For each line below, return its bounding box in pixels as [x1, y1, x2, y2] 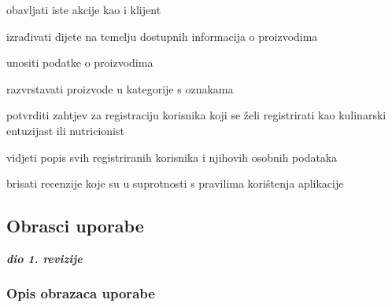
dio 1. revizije [6, 250, 83, 266]
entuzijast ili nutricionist [6, 122, 124, 138]
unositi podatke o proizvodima [6, 54, 153, 71]
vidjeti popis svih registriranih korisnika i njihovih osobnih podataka [6, 148, 338, 165]
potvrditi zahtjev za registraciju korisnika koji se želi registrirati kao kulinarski [6, 107, 386, 123]
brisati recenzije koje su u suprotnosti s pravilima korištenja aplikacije [6, 175, 344, 192]
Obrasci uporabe [6, 214, 144, 238]
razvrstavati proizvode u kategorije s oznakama [6, 80, 234, 97]
